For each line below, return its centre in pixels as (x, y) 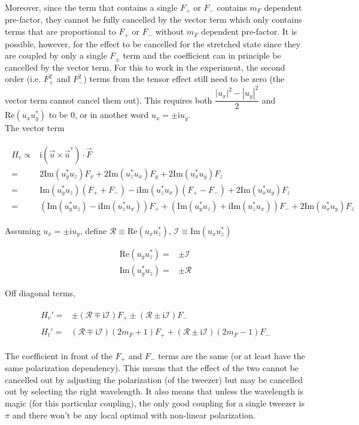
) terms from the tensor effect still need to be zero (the (184, 79)
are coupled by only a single (56, 55)
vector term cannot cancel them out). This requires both (109, 100)
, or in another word (112, 115)
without (170, 31)
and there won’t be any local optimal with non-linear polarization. (134, 415)
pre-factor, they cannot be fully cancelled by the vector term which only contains (153, 19)
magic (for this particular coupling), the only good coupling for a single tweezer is (155, 403)
